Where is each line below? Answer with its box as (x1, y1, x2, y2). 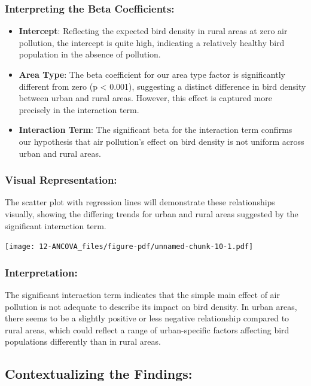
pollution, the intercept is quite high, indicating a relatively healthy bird (19, 36, 285, 48)
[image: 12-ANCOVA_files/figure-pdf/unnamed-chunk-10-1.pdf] (5, 242, 254, 251)
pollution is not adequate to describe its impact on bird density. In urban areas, (5, 300, 297, 312)
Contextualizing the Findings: (5, 364, 193, 383)
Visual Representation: (5, 172, 117, 187)
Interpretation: (5, 265, 78, 279)
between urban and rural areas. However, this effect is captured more (19, 92, 272, 104)
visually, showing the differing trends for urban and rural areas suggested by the (5, 207, 298, 220)
